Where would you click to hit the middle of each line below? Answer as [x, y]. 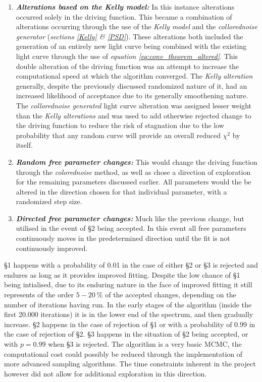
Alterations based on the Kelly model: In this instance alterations [125, 7]
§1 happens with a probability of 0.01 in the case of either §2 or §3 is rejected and [131, 265]
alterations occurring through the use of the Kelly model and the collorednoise [137, 26]
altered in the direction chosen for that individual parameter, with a [121, 191]
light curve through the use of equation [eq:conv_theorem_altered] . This [127, 56]
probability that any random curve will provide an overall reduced [118, 135]
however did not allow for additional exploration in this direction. [106, 373]
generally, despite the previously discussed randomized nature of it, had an [132, 85]
